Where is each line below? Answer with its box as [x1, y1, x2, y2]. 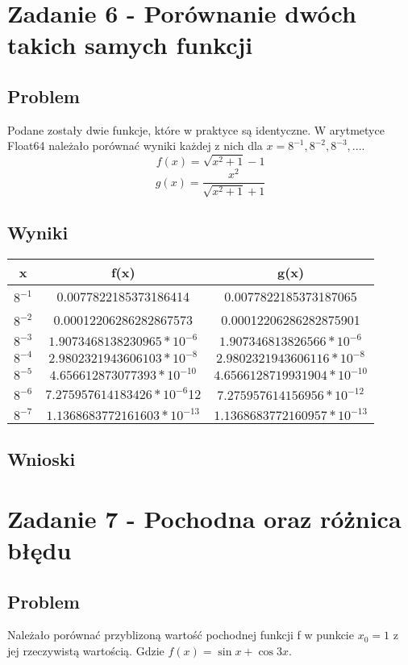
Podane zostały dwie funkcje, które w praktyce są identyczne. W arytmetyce [7, 121, 385, 138]
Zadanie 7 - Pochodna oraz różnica [7, 501, 402, 534]
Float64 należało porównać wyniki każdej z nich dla [7, 137, 263, 154]
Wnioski [7, 447, 76, 472]
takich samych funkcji [7, 28, 253, 61]
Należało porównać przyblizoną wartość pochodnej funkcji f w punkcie [7, 626, 354, 643]
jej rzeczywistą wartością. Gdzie [7, 642, 164, 659]
